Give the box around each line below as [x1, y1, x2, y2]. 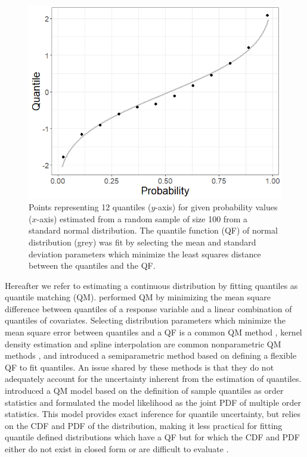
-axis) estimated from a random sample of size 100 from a [36, 212, 247, 225]
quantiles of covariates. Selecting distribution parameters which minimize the [5, 314, 286, 327]
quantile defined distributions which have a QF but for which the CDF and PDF [5, 431, 300, 443]
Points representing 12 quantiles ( [29, 201, 151, 213]
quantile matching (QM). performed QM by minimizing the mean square [5, 291, 271, 303]
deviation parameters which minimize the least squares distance [29, 247, 261, 260]
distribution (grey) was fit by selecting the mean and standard [29, 235, 256, 248]
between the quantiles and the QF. [29, 259, 156, 272]
